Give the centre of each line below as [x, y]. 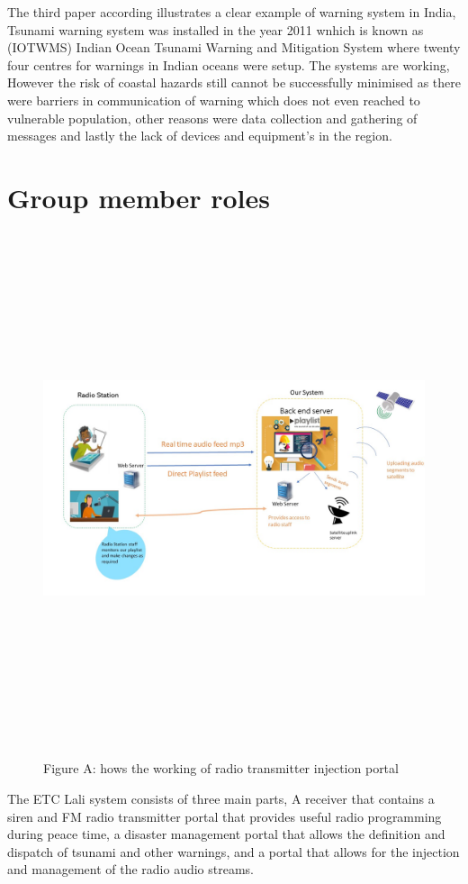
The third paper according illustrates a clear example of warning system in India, [232, 12]
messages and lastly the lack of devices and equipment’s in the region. [200, 136]
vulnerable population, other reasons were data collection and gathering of [212, 118]
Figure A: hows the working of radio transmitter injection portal [221, 768]
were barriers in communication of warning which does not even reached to [214, 100]
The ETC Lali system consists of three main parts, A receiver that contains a [221, 798]
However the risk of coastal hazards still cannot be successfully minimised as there [234, 82]
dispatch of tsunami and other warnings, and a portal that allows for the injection [234, 851]
